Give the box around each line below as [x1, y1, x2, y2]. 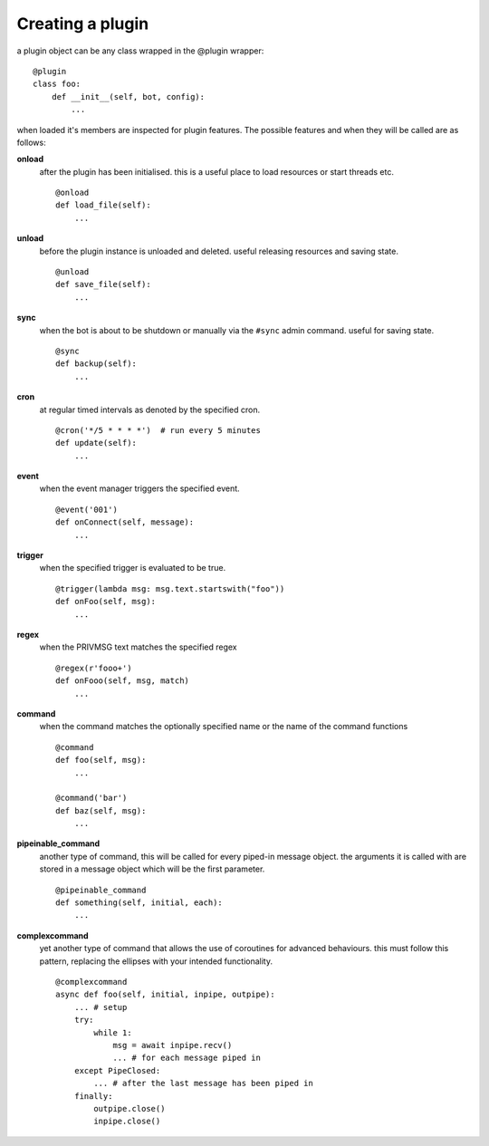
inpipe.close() [93, 1116, 161, 1127]
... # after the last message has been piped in [93, 1078, 314, 1089]
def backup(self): [55, 359, 138, 369]
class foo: [33, 79, 81, 90]
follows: [16, 137, 46, 148]
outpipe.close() [93, 1103, 166, 1113]
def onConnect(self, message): [55, 517, 195, 527]
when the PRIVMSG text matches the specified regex [39, 641, 237, 652]
